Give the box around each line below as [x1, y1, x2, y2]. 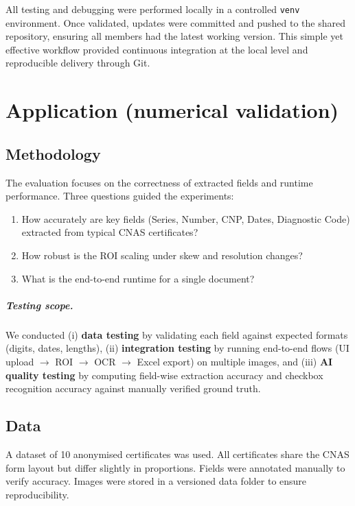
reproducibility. [5, 487, 69, 501]
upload [5, 354, 34, 368]
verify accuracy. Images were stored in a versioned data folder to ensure [5, 474, 307, 488]
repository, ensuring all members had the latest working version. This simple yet [5, 29, 343, 43]
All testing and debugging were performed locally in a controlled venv [5, 2, 300, 16]
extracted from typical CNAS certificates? [21, 225, 198, 239]
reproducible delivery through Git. [5, 56, 150, 70]
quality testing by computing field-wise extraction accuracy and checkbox [5, 368, 323, 382]
